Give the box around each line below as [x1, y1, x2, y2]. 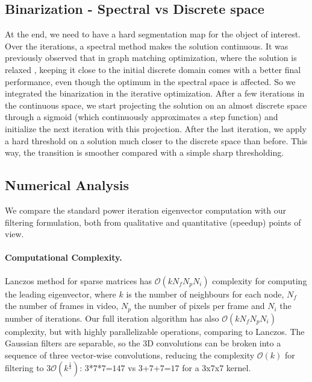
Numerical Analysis [5, 176, 129, 194]
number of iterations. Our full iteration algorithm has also [5, 311, 219, 324]
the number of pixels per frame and [134, 299, 265, 312]
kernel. [226, 361, 251, 374]
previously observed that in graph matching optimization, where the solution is [5, 51, 297, 64]
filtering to [5, 361, 44, 374]
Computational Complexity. [5, 251, 122, 264]
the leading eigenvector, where [5, 287, 116, 300]
